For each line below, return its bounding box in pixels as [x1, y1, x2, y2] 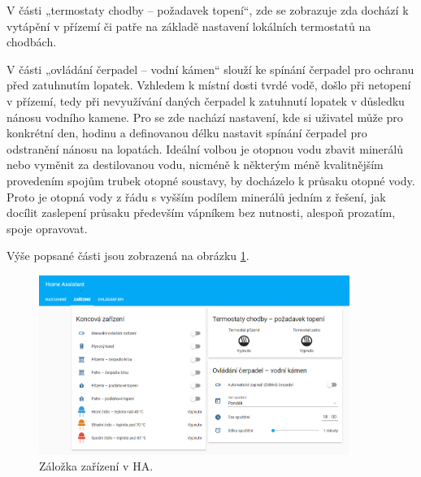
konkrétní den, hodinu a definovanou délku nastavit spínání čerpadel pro [7, 124, 367, 141]
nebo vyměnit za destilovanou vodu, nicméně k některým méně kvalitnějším [7, 156, 384, 173]
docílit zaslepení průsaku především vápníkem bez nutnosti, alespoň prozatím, [7, 204, 396, 221]
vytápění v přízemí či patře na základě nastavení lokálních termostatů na [7, 17, 371, 34]
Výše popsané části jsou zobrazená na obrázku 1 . [7, 247, 250, 264]
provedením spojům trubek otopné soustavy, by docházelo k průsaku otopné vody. [7, 171, 415, 189]
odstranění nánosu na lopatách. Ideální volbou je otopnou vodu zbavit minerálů [7, 140, 403, 157]
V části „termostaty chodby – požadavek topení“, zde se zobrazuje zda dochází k [7, 2, 409, 18]
